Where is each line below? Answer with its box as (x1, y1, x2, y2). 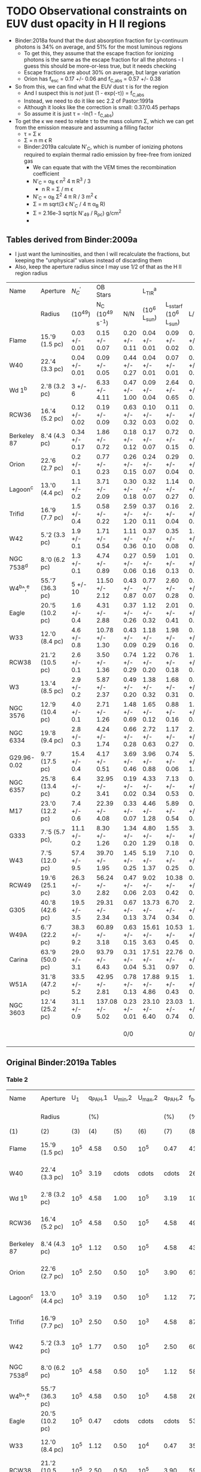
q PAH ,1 (88, 1094, 108, 1103)
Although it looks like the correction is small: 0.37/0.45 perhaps (23, 103, 180, 110)
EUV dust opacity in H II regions (6, 17, 166, 31)
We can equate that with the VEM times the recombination (32, 164, 176, 171)
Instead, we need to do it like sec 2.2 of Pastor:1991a (23, 97, 154, 104)
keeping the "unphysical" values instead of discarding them (14, 257, 163, 264)
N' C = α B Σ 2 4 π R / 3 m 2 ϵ (32, 192, 98, 202)
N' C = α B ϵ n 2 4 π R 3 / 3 (32, 176, 91, 186)
